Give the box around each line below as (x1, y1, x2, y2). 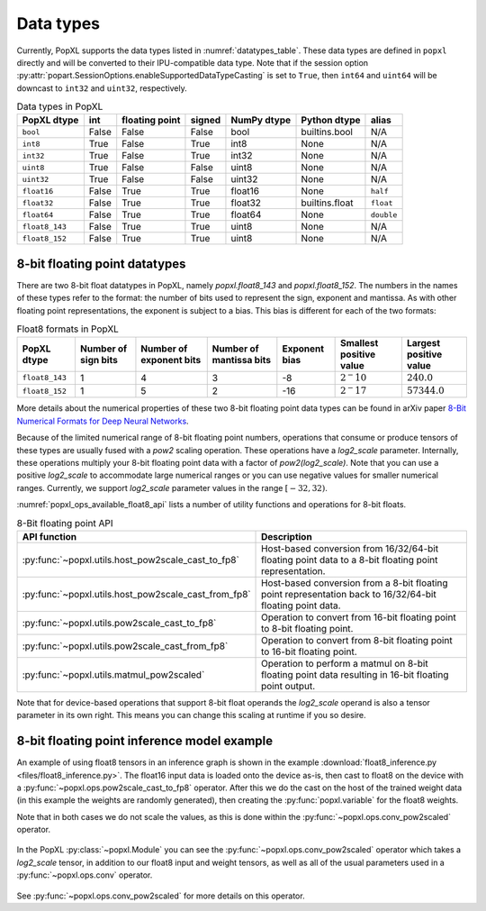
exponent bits (140, 353, 202, 366)
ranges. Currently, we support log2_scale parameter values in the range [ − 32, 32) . (16, 482, 328, 493)
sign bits (79, 353, 119, 366)
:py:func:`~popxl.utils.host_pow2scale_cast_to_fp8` (22, 553, 240, 566)
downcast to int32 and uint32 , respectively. (16, 82, 188, 94)
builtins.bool (301, 126, 353, 139)
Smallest (340, 336, 379, 349)
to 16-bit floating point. (261, 645, 357, 658)
